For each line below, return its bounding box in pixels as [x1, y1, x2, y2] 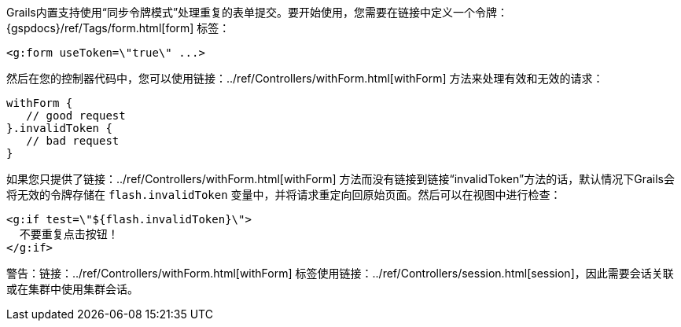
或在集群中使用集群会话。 [6, 282, 138, 296]
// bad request [26, 134, 120, 147]
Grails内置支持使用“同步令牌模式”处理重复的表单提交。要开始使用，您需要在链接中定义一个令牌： [6, 6, 509, 19]
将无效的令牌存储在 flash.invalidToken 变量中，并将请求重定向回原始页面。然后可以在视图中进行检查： [6, 188, 561, 201]
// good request [26, 109, 126, 122]
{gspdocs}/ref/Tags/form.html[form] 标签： [6, 21, 230, 35]
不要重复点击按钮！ [19, 228, 119, 241]
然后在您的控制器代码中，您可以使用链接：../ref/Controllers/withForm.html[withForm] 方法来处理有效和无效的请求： [6, 72, 604, 85]
